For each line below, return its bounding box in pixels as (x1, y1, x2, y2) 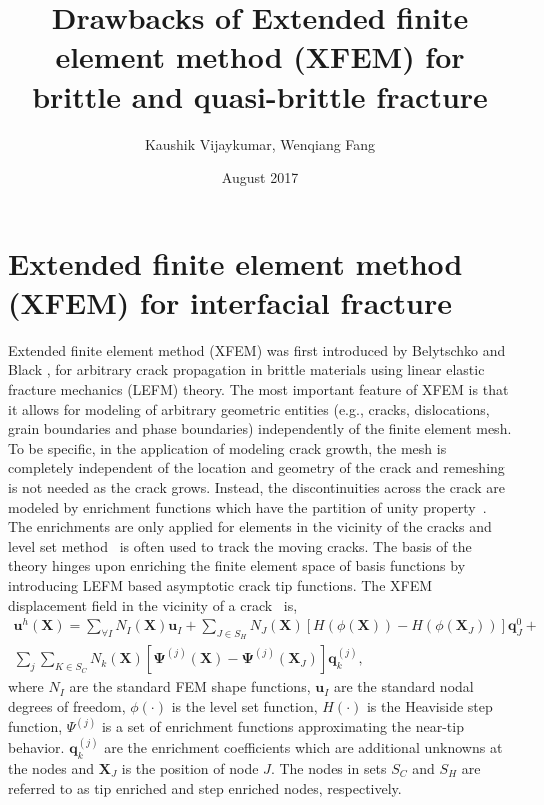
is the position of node (121, 757, 259, 778)
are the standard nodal (333, 676, 474, 697)
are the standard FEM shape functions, (69, 676, 311, 697)
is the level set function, (171, 696, 318, 717)
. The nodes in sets (270, 757, 387, 778)
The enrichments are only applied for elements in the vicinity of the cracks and (8, 516, 492, 537)
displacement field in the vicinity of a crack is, (8, 594, 298, 615)
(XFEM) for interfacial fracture (8, 281, 453, 322)
